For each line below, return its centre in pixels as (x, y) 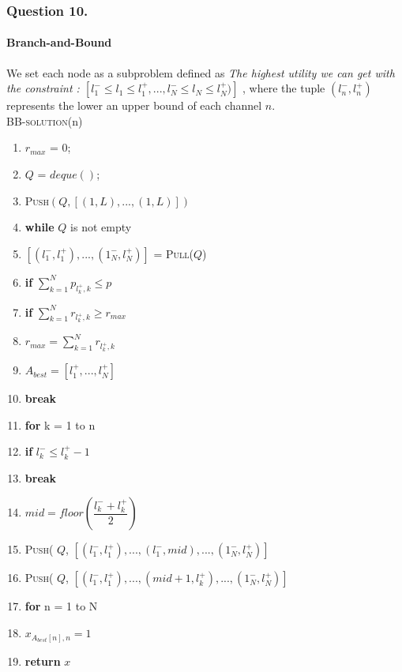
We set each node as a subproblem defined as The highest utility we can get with (201, 72)
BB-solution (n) (45, 120)
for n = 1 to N (61, 606)
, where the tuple (284, 88)
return (43, 661)
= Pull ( (173, 253)
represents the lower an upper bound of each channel (134, 105)
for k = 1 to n (60, 424)
